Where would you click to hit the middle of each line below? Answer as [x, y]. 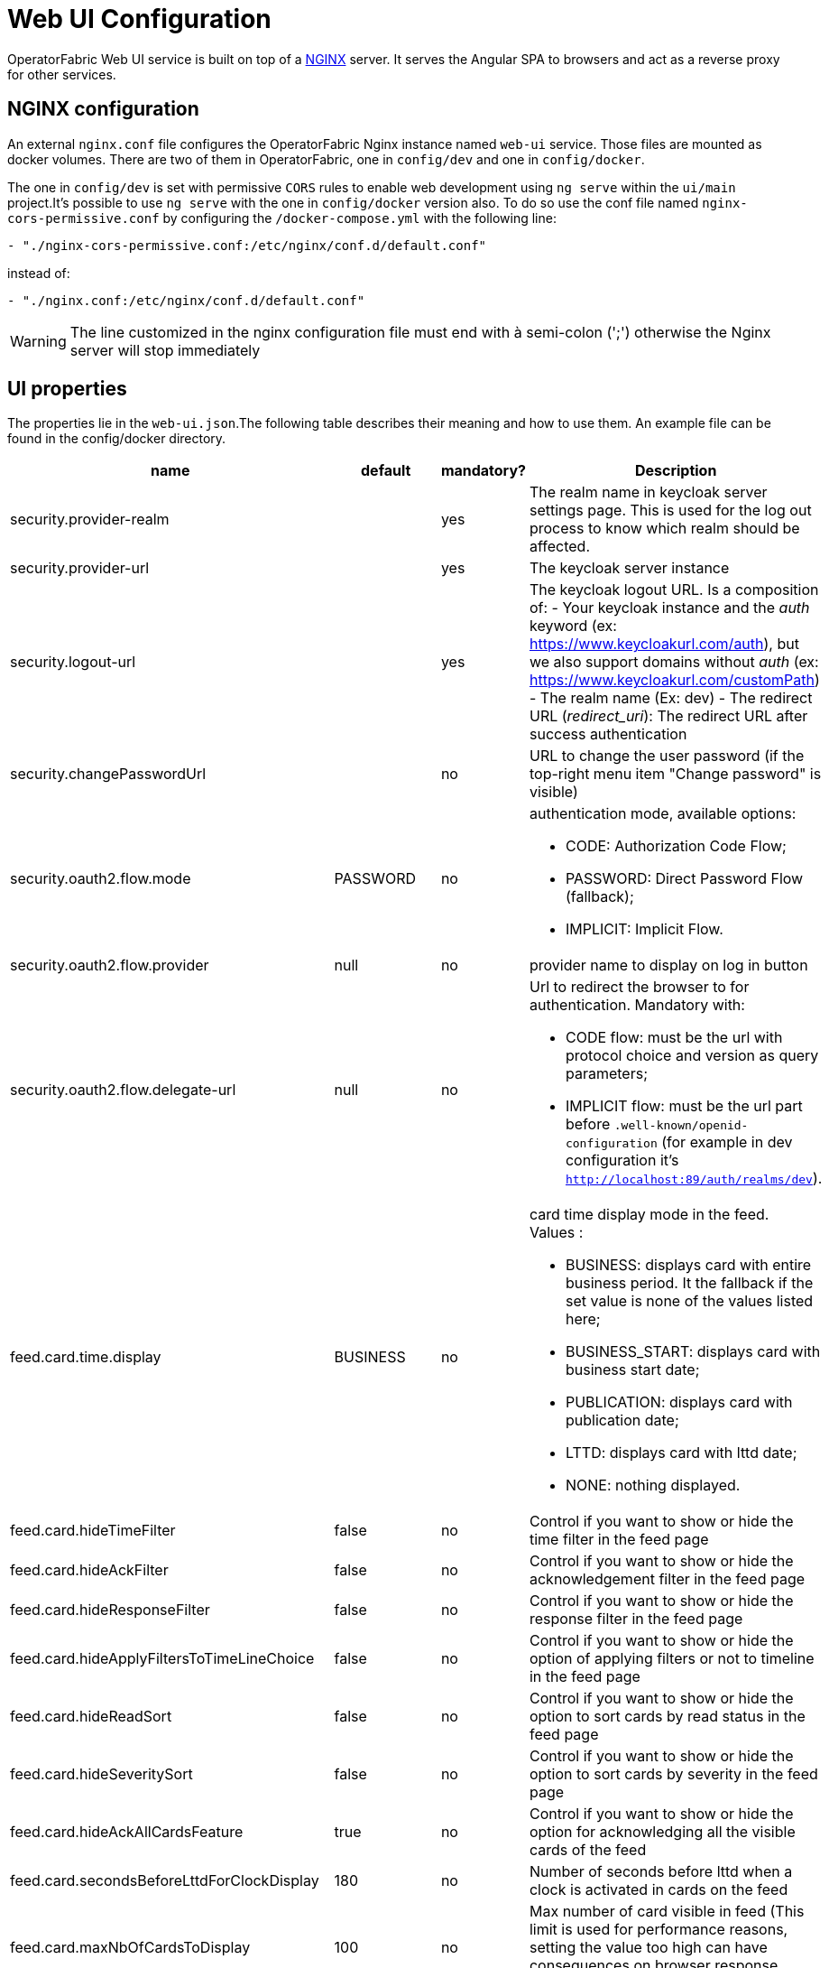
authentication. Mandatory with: [637, 1005]
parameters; [606, 1074]
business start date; [632, 1370]
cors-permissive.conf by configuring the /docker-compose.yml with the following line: [282, 218]
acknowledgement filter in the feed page [667, 1579]
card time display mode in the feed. [649, 1215]
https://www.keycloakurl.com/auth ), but [664, 644]
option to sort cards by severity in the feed [673, 1774]
